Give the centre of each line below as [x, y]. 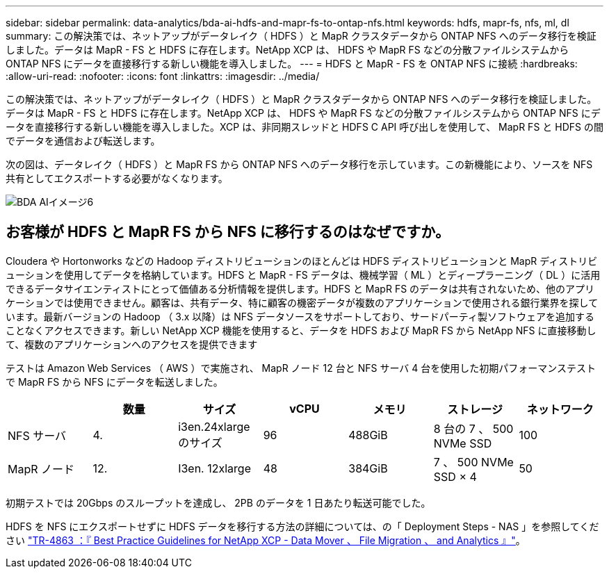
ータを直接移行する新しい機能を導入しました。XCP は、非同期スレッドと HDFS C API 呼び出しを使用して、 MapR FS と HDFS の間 [304, 127]
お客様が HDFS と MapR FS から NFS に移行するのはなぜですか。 [228, 232]
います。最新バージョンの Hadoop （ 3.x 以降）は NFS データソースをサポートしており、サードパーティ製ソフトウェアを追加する [300, 316]
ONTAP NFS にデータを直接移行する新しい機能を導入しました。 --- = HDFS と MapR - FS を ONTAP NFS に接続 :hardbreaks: [292, 64]
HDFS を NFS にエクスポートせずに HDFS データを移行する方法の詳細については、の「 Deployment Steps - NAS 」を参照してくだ [302, 526]
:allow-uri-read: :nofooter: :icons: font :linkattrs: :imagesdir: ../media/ [163, 76]
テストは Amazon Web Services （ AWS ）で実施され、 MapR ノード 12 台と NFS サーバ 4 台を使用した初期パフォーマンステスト [301, 368]
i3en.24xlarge [214, 426]
